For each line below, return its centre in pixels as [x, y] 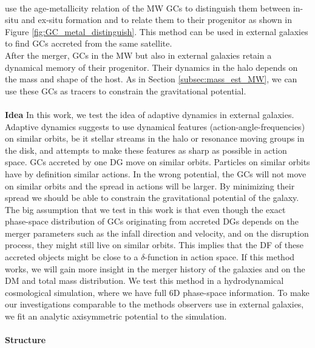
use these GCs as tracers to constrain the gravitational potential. [126, 90]
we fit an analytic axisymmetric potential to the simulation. [116, 316]
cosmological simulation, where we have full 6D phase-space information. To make [157, 292]
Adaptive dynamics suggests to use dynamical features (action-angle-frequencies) [155, 126]
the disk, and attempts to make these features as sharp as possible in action [146, 150]
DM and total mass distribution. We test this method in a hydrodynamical [144, 281]
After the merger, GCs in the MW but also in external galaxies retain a [138, 55]
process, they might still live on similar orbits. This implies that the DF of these [154, 245]
